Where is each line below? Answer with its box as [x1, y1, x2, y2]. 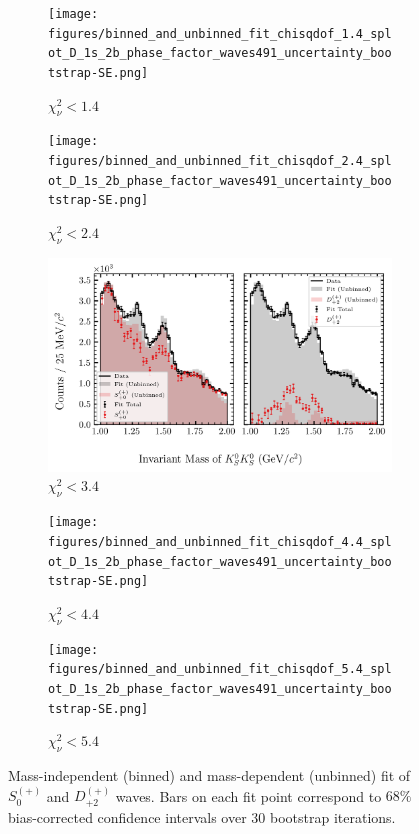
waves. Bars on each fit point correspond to [115, 785, 382, 806]
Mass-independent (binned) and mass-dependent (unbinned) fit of [8, 765, 411, 786]
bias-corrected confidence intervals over [8, 806, 247, 827]
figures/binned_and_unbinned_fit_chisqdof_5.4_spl [48, 662, 392, 677]
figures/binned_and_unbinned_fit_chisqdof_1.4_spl [48, 26, 392, 41]
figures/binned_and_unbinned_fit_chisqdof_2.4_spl [48, 154, 392, 169]
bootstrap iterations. [270, 806, 396, 827]
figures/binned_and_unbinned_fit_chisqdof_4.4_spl [48, 534, 392, 549]
